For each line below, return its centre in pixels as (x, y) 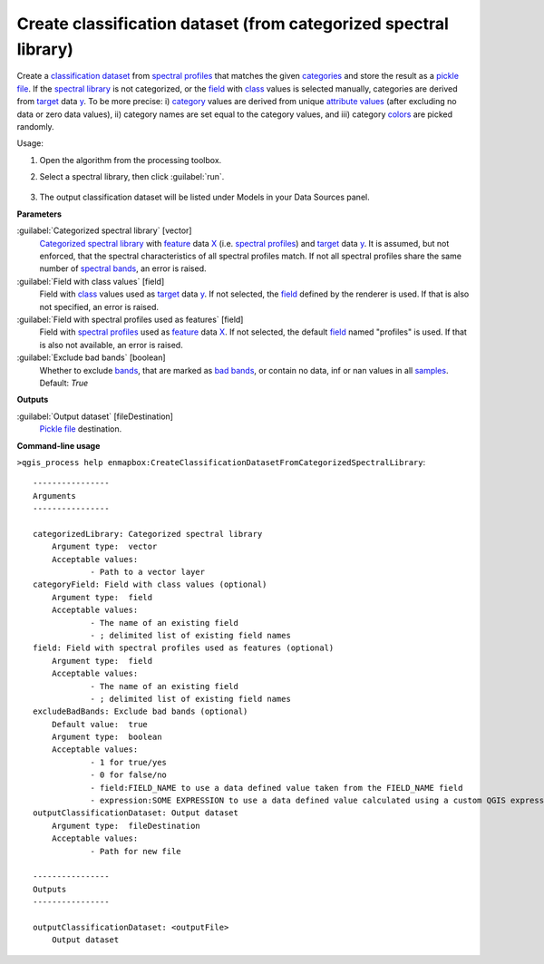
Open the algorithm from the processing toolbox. (131, 160)
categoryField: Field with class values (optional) (150, 584)
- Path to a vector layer (148, 572)
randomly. (35, 126)
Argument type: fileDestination (126, 826)
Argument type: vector (104, 547)
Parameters (39, 214)
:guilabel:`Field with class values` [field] (91, 281)
